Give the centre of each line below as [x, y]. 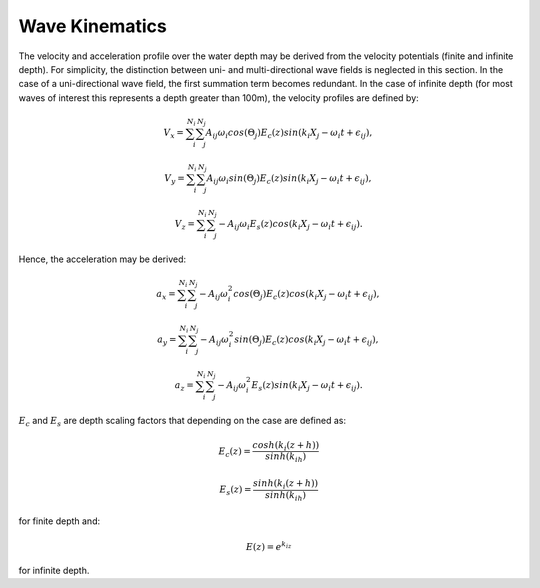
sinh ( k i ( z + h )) [286, 484]
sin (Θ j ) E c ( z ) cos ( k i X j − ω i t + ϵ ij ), [306, 340]
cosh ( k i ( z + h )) [285, 446]
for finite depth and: [59, 521]
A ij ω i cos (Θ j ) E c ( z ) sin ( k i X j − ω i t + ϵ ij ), [289, 133]
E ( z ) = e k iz [268, 545]
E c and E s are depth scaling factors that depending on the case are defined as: [182, 421]
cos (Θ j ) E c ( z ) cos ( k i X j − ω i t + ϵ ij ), [306, 295]
